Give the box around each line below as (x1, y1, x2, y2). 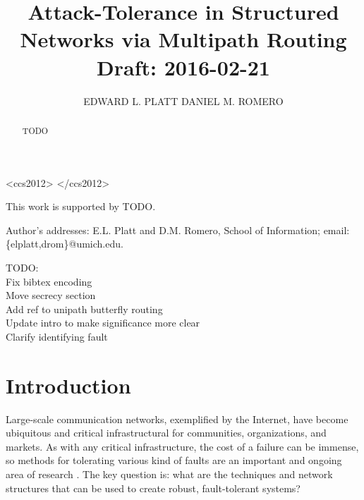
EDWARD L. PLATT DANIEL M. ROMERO (83, 93, 284, 108)
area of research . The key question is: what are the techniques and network (6, 466, 333, 481)
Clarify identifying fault (6, 329, 108, 343)
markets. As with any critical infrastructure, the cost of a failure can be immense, (6, 439, 359, 453)
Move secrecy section (6, 288, 96, 303)
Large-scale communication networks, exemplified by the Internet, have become (6, 411, 348, 426)
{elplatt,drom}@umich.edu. (6, 236, 123, 251)
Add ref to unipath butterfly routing (6, 301, 163, 316)
